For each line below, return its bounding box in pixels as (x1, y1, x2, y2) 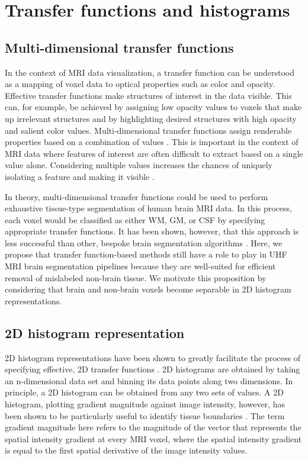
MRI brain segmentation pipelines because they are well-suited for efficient (5, 260, 276, 272)
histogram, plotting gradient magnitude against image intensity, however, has (5, 398, 285, 410)
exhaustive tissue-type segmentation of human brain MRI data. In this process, (5, 202, 292, 214)
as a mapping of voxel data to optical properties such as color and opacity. (5, 78, 275, 90)
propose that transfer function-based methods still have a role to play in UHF (5, 248, 287, 260)
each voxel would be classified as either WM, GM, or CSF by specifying (5, 213, 265, 226)
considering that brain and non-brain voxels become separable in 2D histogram (5, 283, 291, 295)
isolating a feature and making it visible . (5, 170, 155, 182)
